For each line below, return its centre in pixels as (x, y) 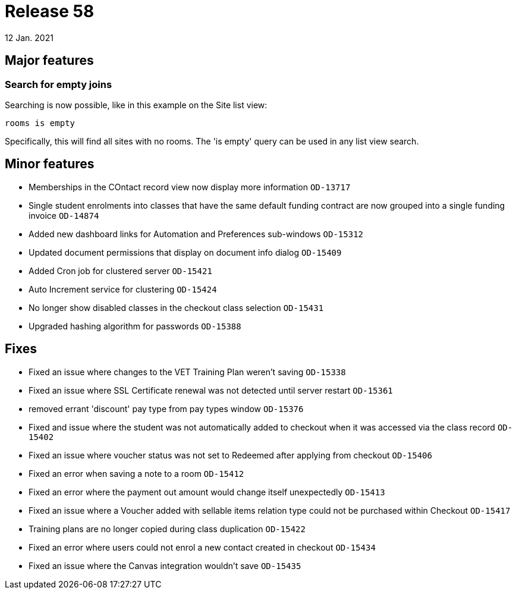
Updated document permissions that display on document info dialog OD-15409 (185, 252)
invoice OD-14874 (64, 215)
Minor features (50, 164)
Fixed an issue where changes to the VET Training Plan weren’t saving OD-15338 (187, 372)
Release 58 (50, 11)
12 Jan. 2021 (29, 37)
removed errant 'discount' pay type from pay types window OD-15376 (166, 408)
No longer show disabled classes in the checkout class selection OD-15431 (176, 307)
